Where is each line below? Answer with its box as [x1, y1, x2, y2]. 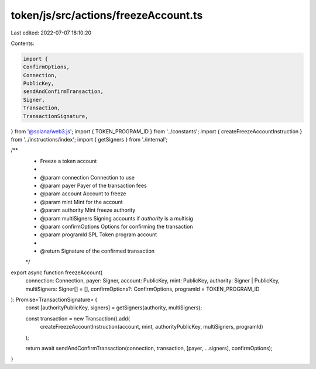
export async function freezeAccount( [11, 269, 102, 276]
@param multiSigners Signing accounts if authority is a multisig [40, 215, 193, 222]
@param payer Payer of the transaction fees [40, 182, 147, 189]
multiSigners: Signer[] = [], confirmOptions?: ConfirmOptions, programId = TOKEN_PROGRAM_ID [25, 285, 260, 292]
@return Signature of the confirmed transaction [40, 247, 155, 254]
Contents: [11, 40, 35, 47]
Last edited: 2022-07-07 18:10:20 [11, 29, 92, 36]
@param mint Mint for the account [40, 198, 123, 205]
